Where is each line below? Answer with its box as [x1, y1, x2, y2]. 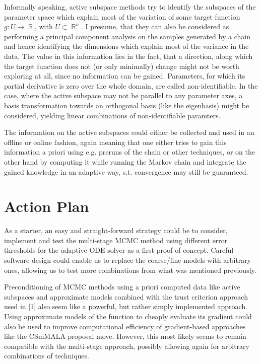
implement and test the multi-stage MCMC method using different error [4, 235, 228, 245]
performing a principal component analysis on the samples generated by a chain [4, 31, 250, 41]
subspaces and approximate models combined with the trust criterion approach [4, 291, 248, 302]
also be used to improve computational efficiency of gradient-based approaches [4, 321, 246, 331]
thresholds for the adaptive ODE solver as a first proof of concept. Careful [4, 245, 234, 255]
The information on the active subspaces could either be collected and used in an [4, 127, 254, 137]
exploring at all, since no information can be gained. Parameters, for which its [4, 70, 245, 81]
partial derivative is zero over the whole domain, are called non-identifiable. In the [4, 80, 258, 91]
